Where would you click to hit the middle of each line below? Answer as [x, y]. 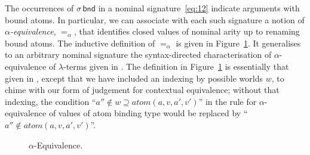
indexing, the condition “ [50, 101]
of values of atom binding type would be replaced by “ [148, 113]
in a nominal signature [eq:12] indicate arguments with [199, 8]
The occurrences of [39, 8]
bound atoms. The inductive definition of [80, 43]
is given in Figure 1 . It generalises [238, 43]
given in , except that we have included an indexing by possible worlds [134, 78]
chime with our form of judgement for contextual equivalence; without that [142, 90]
